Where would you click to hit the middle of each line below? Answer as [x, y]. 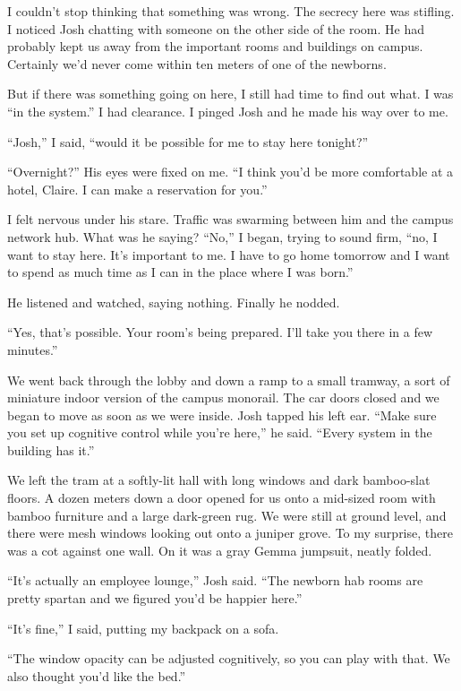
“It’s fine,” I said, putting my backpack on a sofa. [143, 628]
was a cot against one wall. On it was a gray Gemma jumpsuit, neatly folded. [220, 550]
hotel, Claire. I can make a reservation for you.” [137, 189]
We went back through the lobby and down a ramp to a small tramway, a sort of [229, 380]
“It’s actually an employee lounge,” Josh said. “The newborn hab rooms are [215, 580]
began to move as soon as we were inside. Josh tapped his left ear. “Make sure [222, 415]
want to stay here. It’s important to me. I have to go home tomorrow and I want [229, 254]
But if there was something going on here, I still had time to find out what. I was [230, 94]
